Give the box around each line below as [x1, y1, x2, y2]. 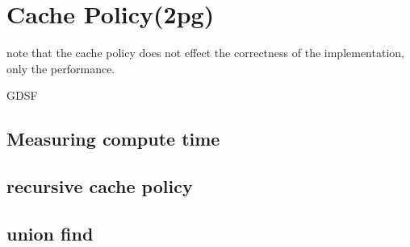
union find [6, 220, 94, 245]
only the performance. [6, 60, 115, 76]
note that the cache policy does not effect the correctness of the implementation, [6, 44, 404, 61]
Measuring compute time [6, 126, 220, 151]
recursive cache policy [6, 174, 193, 199]
